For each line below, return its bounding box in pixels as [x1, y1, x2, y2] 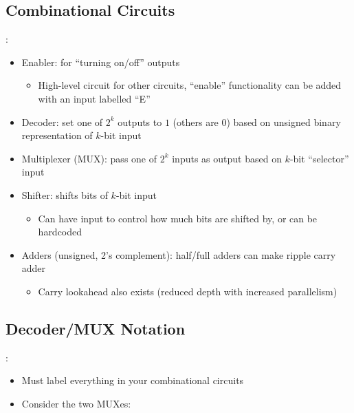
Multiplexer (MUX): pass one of [21, 151, 157, 165]
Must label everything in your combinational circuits [21, 373, 244, 388]
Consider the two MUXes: [21, 396, 131, 410]
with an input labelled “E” [38, 91, 151, 105]
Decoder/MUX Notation [5, 317, 186, 339]
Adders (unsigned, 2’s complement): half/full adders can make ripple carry [21, 247, 336, 262]
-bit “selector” [289, 151, 349, 165]
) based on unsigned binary [226, 114, 341, 129]
